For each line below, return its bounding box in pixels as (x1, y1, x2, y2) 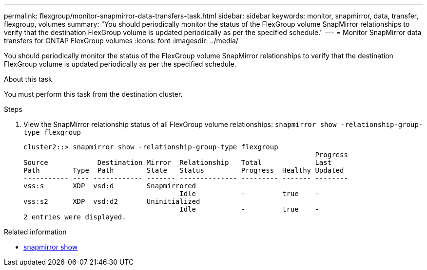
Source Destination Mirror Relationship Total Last (23, 159, 332, 166)
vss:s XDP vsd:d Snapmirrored (23, 182, 196, 190)
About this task (4, 75, 52, 83)
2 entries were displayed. (23, 213, 126, 221)
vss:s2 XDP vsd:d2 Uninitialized (23, 198, 200, 205)
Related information (4, 228, 67, 236)
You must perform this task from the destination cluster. (4, 90, 183, 98)
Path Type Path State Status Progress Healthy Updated (23, 166, 344, 174)
